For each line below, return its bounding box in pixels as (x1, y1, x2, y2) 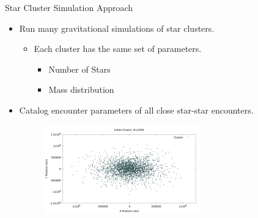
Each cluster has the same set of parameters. (34, 42, 202, 55)
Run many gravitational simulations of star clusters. (19, 21, 215, 34)
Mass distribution (48, 83, 114, 96)
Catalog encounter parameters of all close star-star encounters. (19, 103, 254, 116)
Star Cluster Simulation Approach (5, 1, 133, 13)
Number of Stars (48, 62, 111, 75)
